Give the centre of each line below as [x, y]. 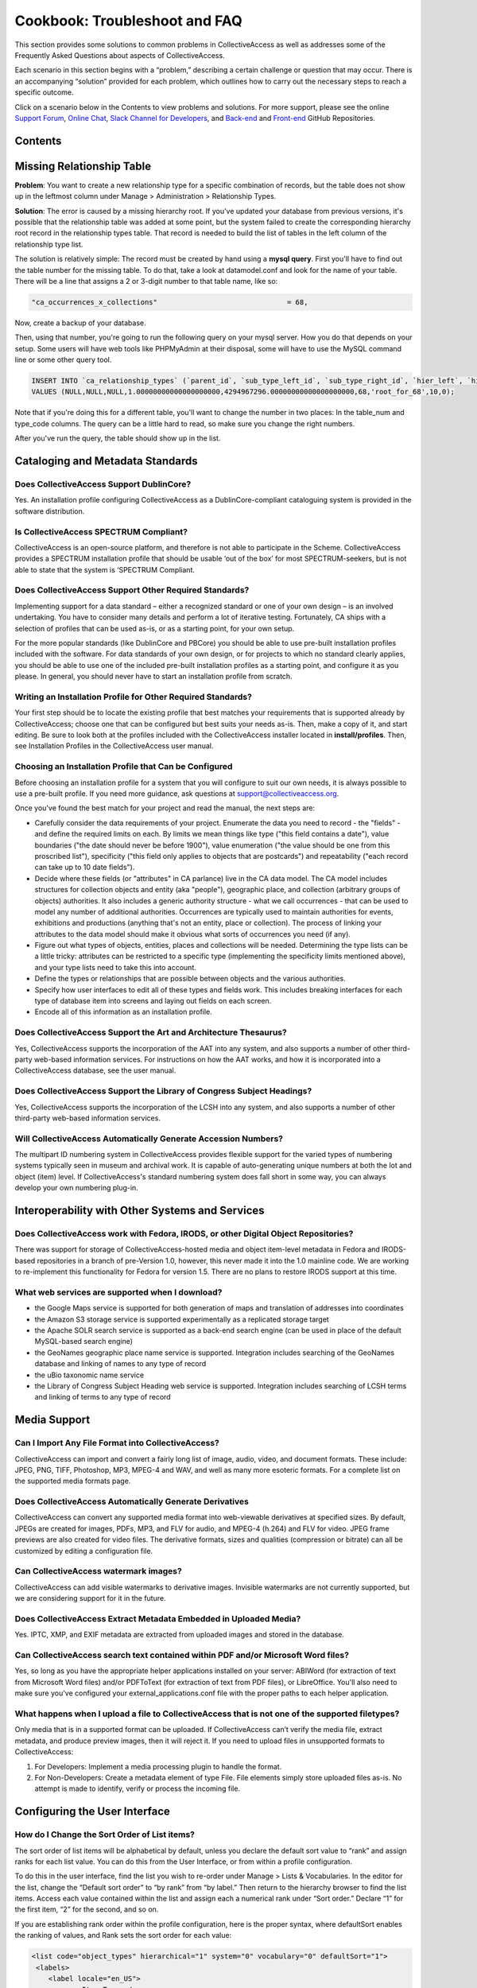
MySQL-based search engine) [84, 1342]
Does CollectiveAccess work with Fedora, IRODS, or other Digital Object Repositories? [184, 1233]
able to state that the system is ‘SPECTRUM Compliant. [105, 569]
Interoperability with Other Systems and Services [140, 1211]
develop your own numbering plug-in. [76, 1188]
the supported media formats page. [73, 1481]
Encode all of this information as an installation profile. [123, 1012]
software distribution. [50, 511]
